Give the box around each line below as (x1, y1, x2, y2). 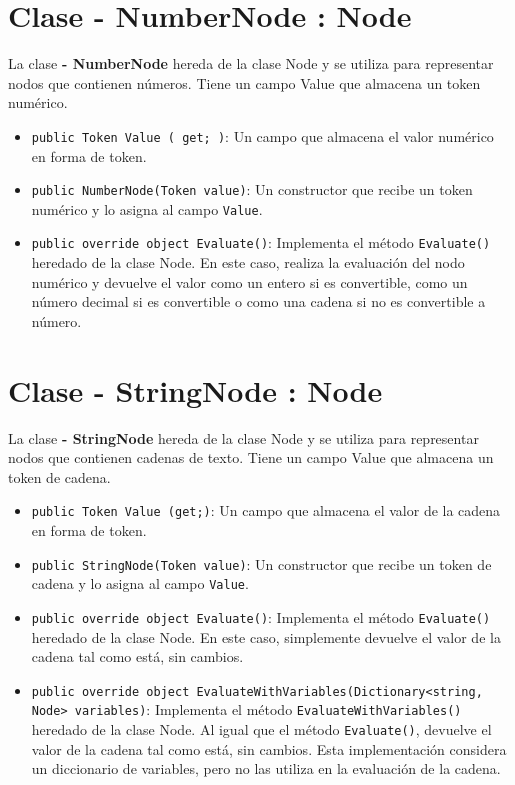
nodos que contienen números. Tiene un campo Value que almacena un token (8, 72, 481, 93)
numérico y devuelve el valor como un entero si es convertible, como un (31, 271, 468, 292)
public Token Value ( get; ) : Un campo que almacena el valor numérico (31, 125, 494, 146)
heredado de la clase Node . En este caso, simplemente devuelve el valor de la (31, 626, 501, 647)
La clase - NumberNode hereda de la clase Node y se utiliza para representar (8, 53, 494, 74)
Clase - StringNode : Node (8, 369, 383, 410)
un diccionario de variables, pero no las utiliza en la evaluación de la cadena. (31, 758, 501, 779)
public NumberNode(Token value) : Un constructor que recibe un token (31, 179, 473, 200)
